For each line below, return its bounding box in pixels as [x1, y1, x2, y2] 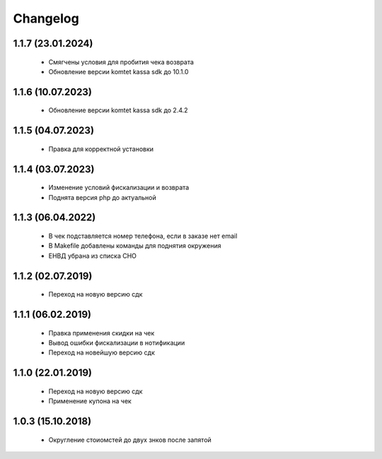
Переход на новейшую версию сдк [48, 348, 155, 357]
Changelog [13, 11, 79, 26]
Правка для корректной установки [48, 145, 154, 153]
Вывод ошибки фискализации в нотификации [48, 338, 185, 347]
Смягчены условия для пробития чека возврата [48, 57, 195, 66]
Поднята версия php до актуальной [48, 193, 157, 201]
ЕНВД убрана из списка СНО [48, 251, 137, 260]
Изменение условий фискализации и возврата [48, 184, 190, 192]
